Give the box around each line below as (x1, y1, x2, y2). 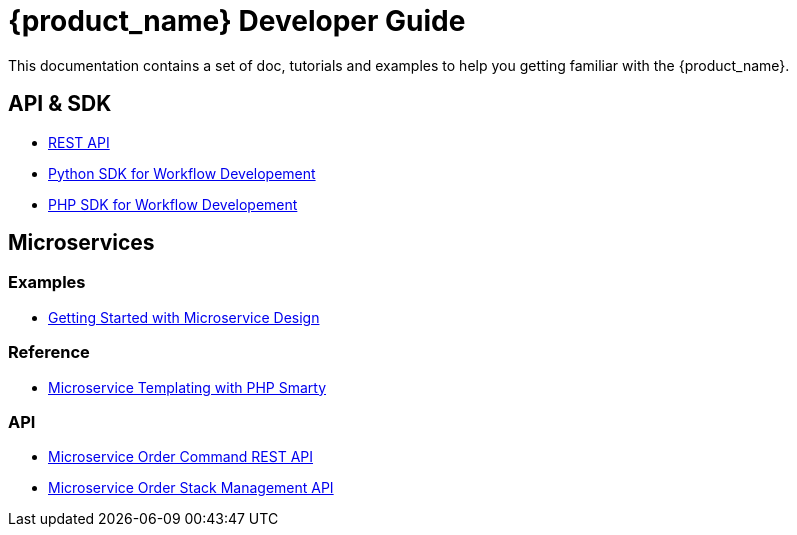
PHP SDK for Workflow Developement (48, 195, 298, 213)
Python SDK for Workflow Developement (48, 164, 316, 182)
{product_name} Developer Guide (8, 4, 466, 38)
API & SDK (8, 91, 112, 117)
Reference (8, 342, 90, 363)
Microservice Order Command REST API (48, 448, 314, 466)
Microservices (8, 230, 155, 256)
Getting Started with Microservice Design (48, 308, 320, 326)
